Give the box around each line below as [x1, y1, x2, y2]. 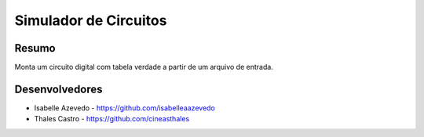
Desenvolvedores [14, 82, 103, 96]
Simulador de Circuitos [14, 12, 167, 29]
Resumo [14, 41, 56, 55]
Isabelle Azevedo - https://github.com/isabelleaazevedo [34, 103, 216, 113]
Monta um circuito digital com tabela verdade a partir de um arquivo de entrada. [14, 63, 274, 72]
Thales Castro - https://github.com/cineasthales [34, 114, 190, 124]
